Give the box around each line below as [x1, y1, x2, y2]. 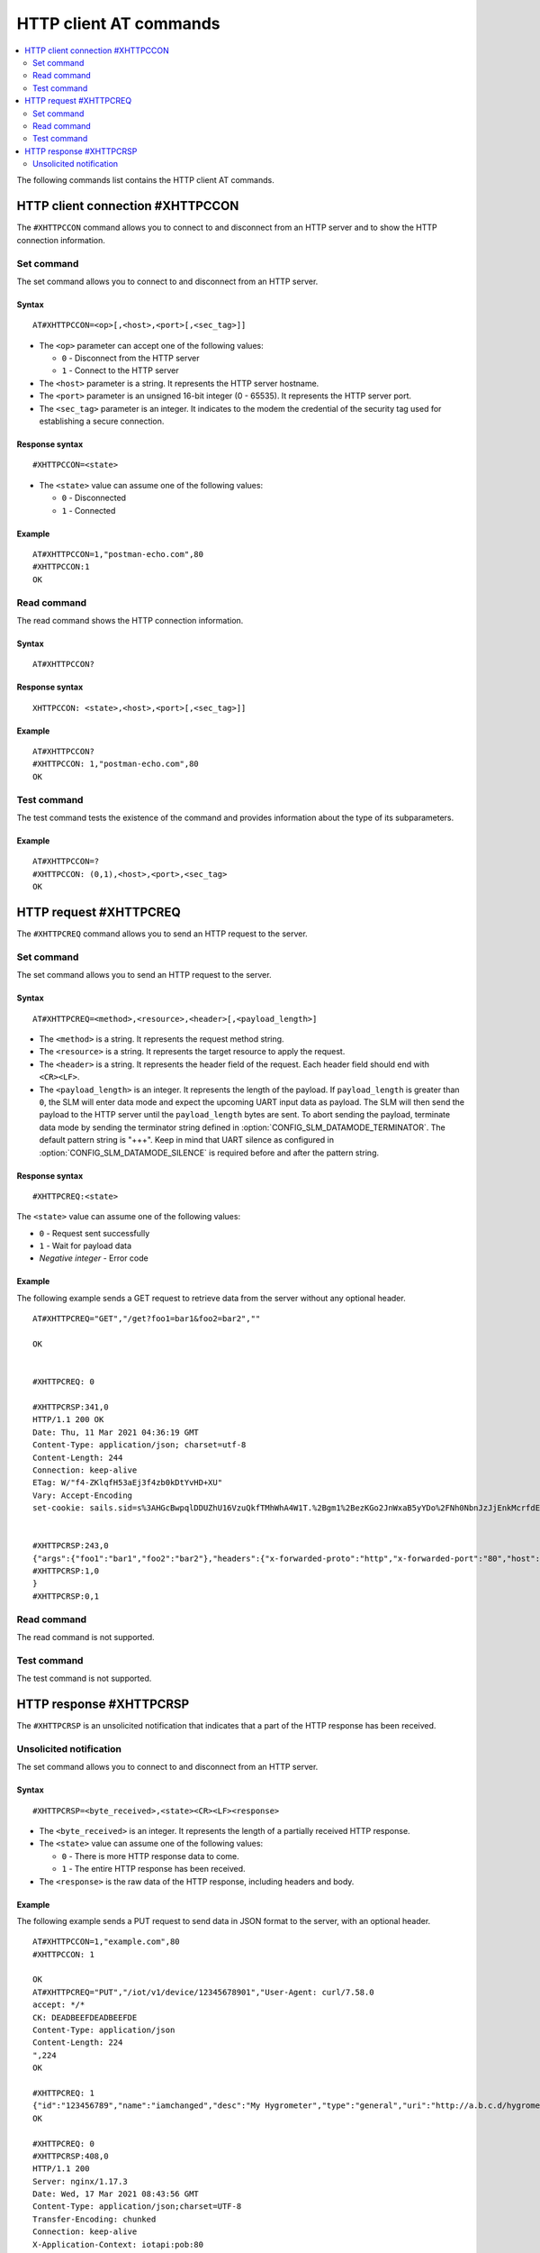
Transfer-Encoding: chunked [32, 2213, 157, 2224]
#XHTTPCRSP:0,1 [32, 1591, 100, 1601]
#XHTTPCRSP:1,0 [32, 1566, 100, 1576]
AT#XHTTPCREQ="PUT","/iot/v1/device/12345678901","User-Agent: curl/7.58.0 [32, 1987, 374, 1997]
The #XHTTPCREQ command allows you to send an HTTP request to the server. [16, 928, 308, 939]
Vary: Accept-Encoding [32, 1490, 133, 1500]
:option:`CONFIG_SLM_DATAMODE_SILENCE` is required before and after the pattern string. [39, 1147, 380, 1158]
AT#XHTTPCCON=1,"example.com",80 [32, 1937, 180, 1947]
